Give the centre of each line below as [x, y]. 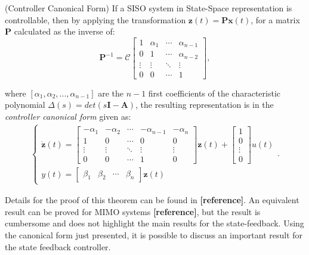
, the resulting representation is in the [205, 105]
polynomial [25, 105]
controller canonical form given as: [68, 116]
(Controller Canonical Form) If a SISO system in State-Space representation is [149, 8]
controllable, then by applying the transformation [95, 19]
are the [111, 93]
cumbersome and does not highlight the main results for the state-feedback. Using [154, 223]
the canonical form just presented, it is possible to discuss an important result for [154, 235]
